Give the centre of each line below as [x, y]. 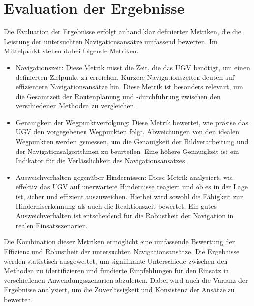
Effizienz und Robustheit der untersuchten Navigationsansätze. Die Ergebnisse [122, 251]
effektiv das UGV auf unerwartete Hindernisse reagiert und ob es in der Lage [131, 187]
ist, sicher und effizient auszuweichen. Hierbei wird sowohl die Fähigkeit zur [129, 196]
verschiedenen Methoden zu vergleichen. [76, 106]
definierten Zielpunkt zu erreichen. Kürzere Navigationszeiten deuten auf [125, 77]
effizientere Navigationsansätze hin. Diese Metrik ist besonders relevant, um [129, 87]
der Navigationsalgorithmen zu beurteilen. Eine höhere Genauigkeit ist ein [127, 151]
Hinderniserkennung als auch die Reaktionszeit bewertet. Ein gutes [116, 206]
